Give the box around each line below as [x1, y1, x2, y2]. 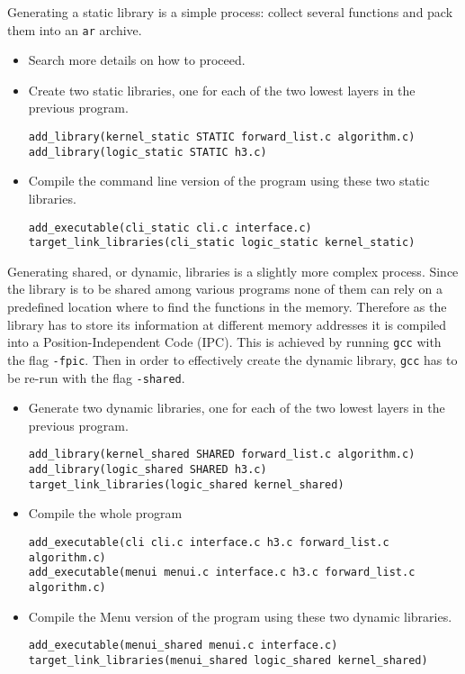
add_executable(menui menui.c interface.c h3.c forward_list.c [28, 566, 416, 579]
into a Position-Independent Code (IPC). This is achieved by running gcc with [7, 332, 442, 351]
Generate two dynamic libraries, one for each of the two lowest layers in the [28, 398, 445, 417]
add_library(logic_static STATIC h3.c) [28, 145, 267, 159]
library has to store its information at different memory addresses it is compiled [7, 314, 447, 333]
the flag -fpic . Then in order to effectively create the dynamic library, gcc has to [7, 350, 458, 369]
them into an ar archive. [7, 20, 142, 39]
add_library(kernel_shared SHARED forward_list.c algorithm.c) [28, 448, 416, 461]
